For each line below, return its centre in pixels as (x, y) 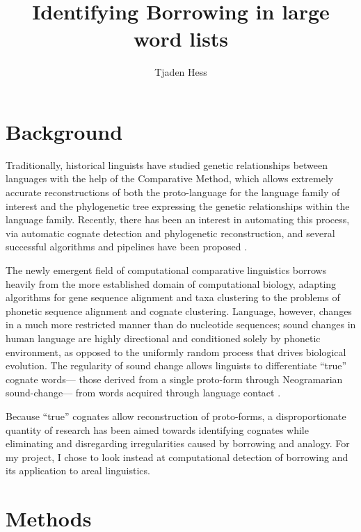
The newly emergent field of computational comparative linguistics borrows (166, 270)
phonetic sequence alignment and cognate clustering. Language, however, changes (179, 311)
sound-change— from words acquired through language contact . (143, 393)
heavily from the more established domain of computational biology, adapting (171, 283)
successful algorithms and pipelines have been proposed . (127, 247)
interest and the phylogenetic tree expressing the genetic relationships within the (178, 205)
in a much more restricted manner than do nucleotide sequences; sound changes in (181, 324)
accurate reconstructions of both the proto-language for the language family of (173, 192)
